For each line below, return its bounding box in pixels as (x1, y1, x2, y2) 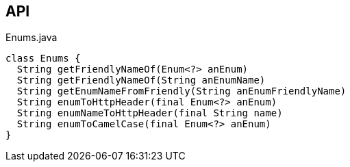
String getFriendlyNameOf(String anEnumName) (16, 75, 266, 86)
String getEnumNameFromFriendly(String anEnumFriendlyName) (16, 86, 347, 97)
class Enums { (5, 53, 81, 64)
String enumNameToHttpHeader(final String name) (16, 107, 283, 119)
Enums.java (5, 31, 58, 44)
